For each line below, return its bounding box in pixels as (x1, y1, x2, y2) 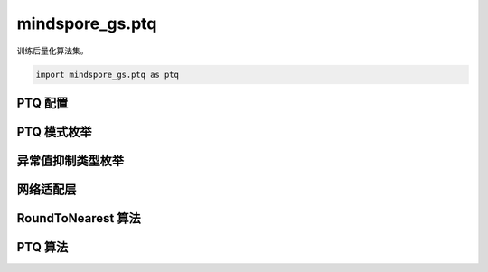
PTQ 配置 (16, 95, 69, 110)
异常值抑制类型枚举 (16, 153, 124, 168)
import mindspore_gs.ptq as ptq (35, 69, 180, 80)
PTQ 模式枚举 (16, 124, 92, 139)
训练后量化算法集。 (16, 45, 89, 56)
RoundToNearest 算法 (16, 211, 141, 226)
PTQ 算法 (16, 239, 69, 255)
